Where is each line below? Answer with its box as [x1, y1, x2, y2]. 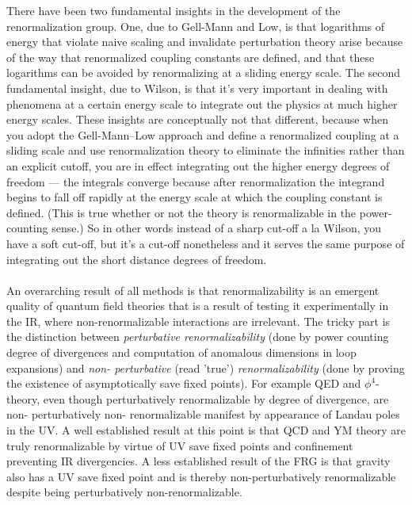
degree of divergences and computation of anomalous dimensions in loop [6, 344, 357, 361]
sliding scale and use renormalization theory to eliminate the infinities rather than [6, 142, 405, 159]
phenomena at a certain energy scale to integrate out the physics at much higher [6, 95, 398, 112]
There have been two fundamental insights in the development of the [6, 2, 341, 18]
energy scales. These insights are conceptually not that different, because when [6, 111, 388, 128]
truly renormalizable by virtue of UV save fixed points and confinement [6, 437, 353, 453]
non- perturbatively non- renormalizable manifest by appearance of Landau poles [6, 406, 400, 423]
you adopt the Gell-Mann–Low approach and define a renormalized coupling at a [6, 126, 399, 143]
